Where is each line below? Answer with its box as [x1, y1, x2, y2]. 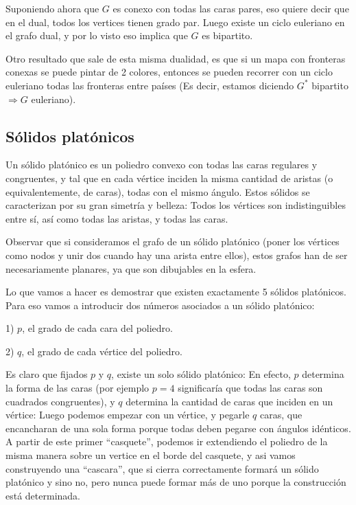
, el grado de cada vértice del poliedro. [21, 344, 182, 358]
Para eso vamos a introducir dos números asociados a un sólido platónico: [5, 298, 315, 312]
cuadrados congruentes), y [5, 394, 115, 408]
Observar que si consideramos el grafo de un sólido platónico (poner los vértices [5, 234, 340, 249]
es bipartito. [202, 28, 253, 43]
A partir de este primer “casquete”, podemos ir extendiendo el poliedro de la [5, 434, 328, 449]
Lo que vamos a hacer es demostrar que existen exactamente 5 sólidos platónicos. [5, 284, 346, 299]
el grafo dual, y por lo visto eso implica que [5, 28, 188, 43]
